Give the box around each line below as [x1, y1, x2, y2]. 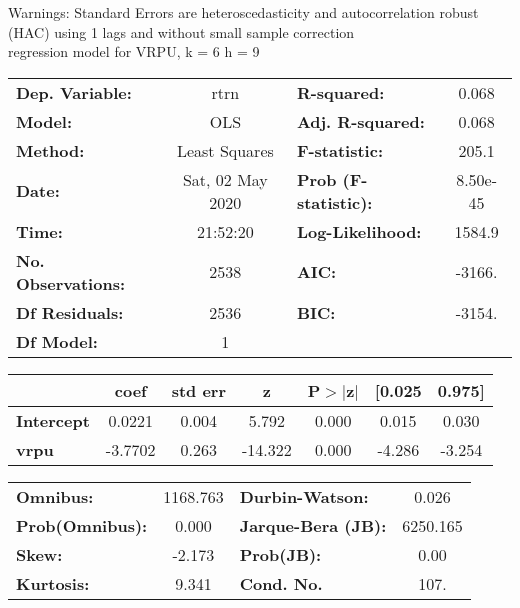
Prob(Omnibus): [16, 513, 148, 537]
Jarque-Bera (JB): [239, 513, 387, 537]
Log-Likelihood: [296, 219, 422, 243]
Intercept [16, 408, 90, 432]
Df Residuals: [16, 300, 124, 324]
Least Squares [176, 138, 274, 162]
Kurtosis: [16, 571, 90, 595]
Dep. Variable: [16, 80, 132, 104]
